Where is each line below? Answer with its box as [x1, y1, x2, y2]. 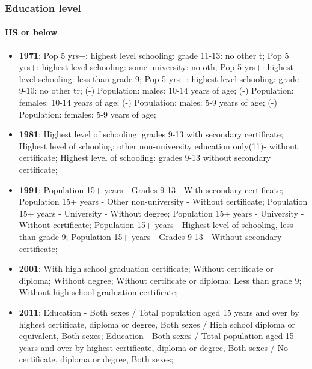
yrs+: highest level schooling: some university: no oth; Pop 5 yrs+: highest [19, 61, 294, 73]
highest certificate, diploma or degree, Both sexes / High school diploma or [19, 317, 295, 330]
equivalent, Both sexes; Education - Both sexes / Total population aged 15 [19, 329, 294, 342]
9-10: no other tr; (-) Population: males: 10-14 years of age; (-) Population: [19, 84, 294, 97]
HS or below [5, 26, 58, 38]
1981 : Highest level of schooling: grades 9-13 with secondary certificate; [19, 128, 283, 140]
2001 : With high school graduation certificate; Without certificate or [19, 262, 274, 275]
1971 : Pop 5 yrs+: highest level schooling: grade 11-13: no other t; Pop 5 [19, 49, 289, 61]
